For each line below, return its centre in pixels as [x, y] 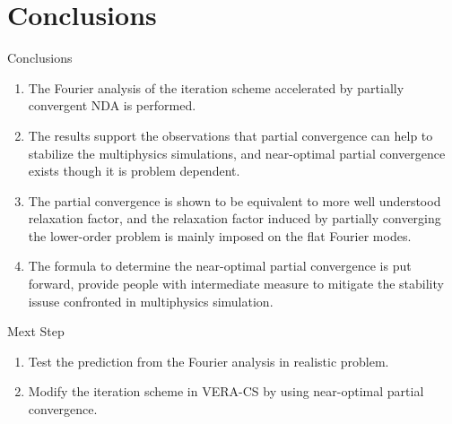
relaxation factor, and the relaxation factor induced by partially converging [235, 218]
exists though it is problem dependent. [134, 171]
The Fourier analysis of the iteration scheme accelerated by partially [216, 87]
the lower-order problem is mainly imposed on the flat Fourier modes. [220, 235]
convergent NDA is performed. [112, 105]
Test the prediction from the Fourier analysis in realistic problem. [209, 361]
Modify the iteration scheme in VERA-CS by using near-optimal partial [226, 391]
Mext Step [36, 331]
